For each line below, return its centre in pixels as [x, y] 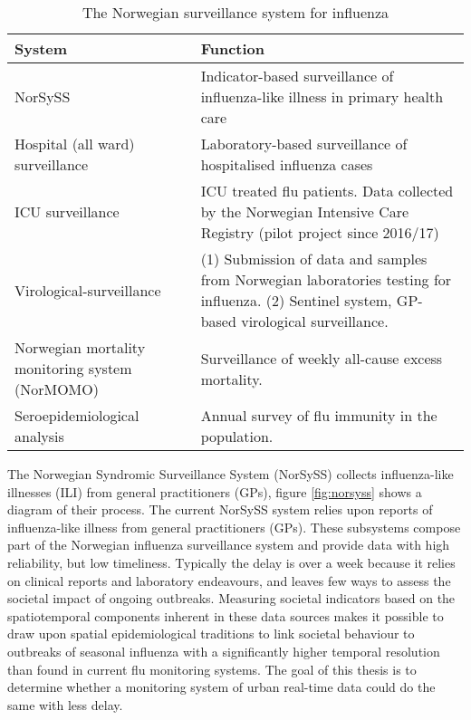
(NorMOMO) [57, 389]
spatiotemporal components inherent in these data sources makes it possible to [226, 615]
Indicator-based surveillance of [297, 76]
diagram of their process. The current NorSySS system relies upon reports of [220, 509]
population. [237, 436]
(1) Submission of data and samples [314, 259]
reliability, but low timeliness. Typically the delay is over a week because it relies [231, 562]
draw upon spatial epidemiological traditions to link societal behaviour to [211, 634]
